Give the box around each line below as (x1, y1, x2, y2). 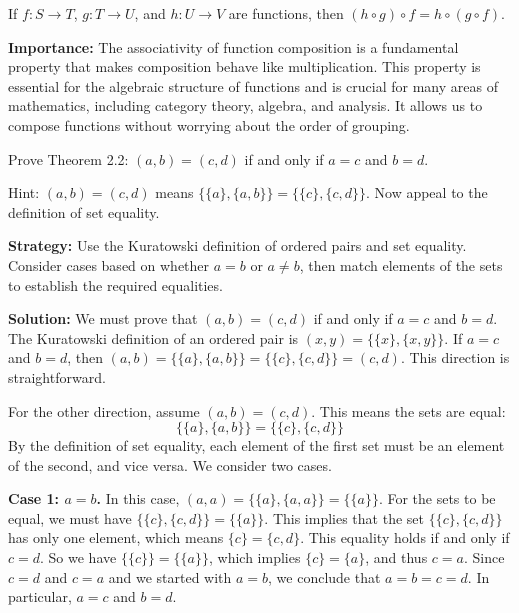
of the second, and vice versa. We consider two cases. (8, 454, 332, 475)
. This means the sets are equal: (311, 400, 506, 421)
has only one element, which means (8, 527, 224, 548)
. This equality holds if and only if (300, 527, 510, 548)
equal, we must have (8, 507, 132, 528)
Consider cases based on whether (8, 254, 210, 275)
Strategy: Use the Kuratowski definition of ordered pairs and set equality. (8, 235, 467, 256)
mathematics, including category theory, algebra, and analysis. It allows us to (8, 95, 483, 116)
